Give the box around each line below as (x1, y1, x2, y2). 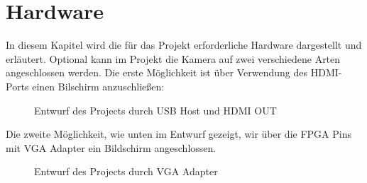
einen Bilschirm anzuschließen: (32, 78, 165, 93)
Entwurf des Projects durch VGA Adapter (34, 164, 218, 179)
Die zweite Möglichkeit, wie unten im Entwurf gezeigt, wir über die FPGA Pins (6, 126, 351, 141)
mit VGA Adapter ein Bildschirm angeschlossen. (6, 140, 217, 155)
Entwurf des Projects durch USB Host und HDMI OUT (34, 102, 277, 117)
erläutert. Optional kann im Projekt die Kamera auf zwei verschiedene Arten (6, 51, 341, 66)
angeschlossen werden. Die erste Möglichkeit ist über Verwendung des (6, 65, 308, 80)
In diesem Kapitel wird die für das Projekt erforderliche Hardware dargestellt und (6, 37, 362, 52)
